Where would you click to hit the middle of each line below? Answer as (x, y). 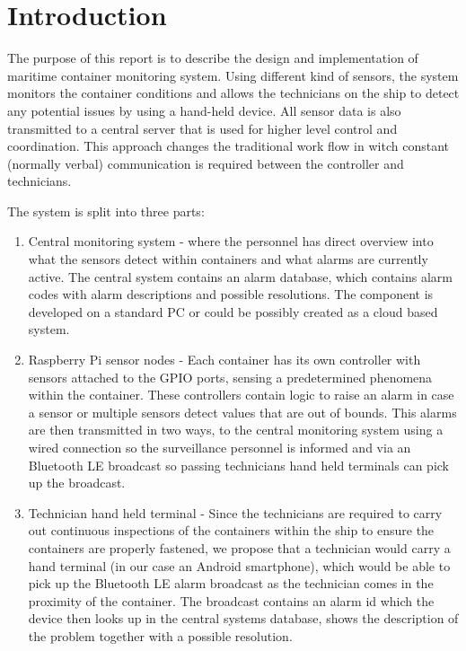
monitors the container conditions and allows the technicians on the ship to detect (233, 93)
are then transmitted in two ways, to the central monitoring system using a (236, 430)
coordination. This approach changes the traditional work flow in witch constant (228, 146)
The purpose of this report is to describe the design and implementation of (213, 58)
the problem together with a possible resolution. (160, 635)
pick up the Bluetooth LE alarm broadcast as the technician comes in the (231, 583)
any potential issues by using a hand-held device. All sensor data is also (204, 110)
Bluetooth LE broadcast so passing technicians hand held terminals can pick (238, 465)
